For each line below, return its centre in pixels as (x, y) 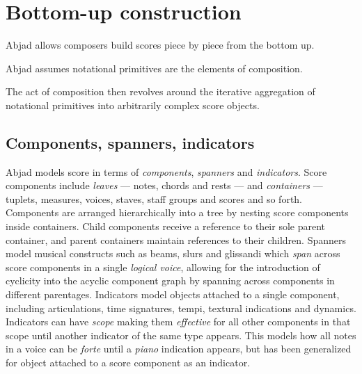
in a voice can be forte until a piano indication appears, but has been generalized (179, 349)
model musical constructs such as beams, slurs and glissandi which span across (173, 253)
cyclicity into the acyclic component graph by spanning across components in (170, 280)
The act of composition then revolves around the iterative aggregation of (160, 91)
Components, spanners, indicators (130, 142)
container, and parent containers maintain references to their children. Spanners (176, 239)
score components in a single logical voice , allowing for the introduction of (163, 267)
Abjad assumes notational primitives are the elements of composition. (154, 68)
